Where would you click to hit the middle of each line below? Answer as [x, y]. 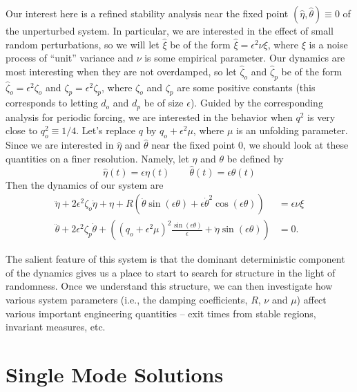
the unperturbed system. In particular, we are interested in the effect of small [170, 30]
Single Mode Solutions [115, 374]
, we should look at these [296, 145]
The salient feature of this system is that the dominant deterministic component [175, 259]
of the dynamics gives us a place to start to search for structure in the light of [171, 272]
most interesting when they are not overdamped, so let [121, 71]
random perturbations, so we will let [83, 44]
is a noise [328, 44]
